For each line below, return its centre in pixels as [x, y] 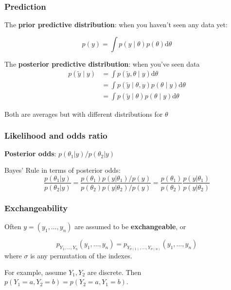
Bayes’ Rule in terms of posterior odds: [62, 170]
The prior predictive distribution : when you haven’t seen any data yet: [116, 25]
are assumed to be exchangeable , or [130, 226]
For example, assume [36, 272]
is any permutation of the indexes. [81, 256]
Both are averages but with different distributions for [84, 114]
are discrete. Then [114, 272]
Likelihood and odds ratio [56, 136]
